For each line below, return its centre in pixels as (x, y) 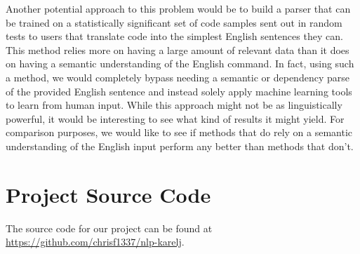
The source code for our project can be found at (109, 228)
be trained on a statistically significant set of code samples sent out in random (174, 22)
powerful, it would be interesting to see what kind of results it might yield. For (175, 118)
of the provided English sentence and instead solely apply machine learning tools (179, 91)
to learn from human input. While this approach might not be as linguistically (174, 105)
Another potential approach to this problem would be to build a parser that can (178, 8)
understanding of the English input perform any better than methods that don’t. (180, 146)
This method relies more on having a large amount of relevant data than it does (178, 49)
